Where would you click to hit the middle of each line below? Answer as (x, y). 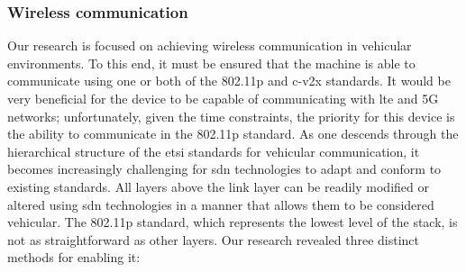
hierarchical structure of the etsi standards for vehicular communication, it (214, 151)
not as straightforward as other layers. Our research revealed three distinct (214, 239)
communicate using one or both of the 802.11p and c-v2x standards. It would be (229, 81)
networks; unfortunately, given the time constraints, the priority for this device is (231, 116)
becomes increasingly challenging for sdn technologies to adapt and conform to (224, 169)
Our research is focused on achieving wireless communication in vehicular (210, 45)
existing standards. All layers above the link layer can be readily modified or (218, 186)
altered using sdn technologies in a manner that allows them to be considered (221, 204)
